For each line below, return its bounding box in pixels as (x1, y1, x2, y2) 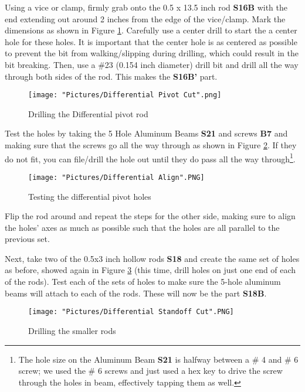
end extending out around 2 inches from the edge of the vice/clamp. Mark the (5, 12, 286, 25)
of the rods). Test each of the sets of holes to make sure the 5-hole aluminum (5, 275, 281, 288)
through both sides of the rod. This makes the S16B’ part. (5, 70, 218, 82)
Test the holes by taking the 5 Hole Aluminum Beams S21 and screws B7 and (5, 127, 288, 139)
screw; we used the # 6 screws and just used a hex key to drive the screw (18, 364, 283, 377)
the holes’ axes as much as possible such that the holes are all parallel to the (5, 221, 280, 233)
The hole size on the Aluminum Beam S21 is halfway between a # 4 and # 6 (18, 353, 299, 365)
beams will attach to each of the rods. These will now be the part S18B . (5, 287, 267, 299)
